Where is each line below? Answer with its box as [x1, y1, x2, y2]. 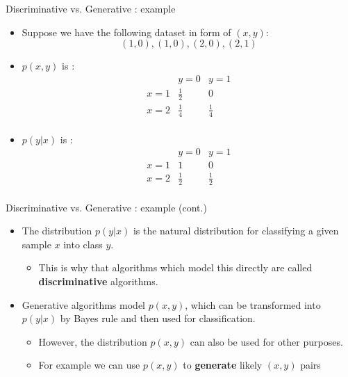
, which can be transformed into [185, 297, 321, 312]
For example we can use [38, 358, 140, 372]
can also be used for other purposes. [190, 334, 343, 348]
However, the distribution [38, 334, 147, 348]
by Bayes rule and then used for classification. [60, 311, 256, 326]
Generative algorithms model [22, 297, 145, 312]
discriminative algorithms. [38, 274, 158, 289]
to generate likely [183, 358, 263, 372]
